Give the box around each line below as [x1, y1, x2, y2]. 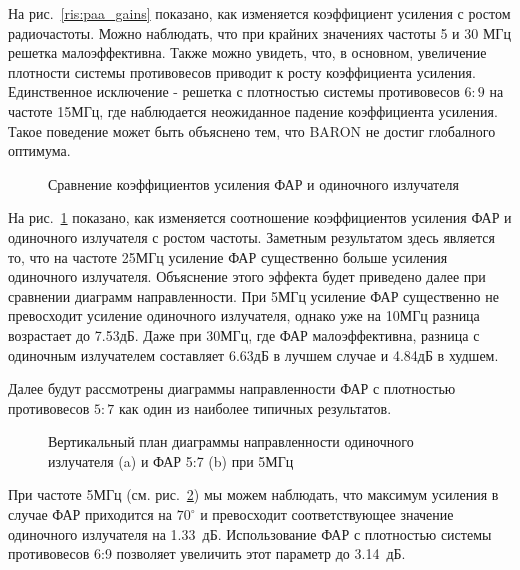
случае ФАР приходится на [8, 504, 173, 525]
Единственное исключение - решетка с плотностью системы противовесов [8, 81, 460, 102]
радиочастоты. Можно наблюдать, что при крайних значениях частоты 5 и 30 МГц [8, 22, 511, 43]
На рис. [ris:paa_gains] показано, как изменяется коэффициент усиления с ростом [8, 3, 511, 23]
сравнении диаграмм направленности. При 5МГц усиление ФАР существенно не [8, 285, 499, 306]
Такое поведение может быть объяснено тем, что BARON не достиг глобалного [8, 120, 496, 141]
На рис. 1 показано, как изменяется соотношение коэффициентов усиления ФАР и [8, 207, 512, 228]
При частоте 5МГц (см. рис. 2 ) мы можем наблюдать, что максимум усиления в [8, 484, 499, 505]
